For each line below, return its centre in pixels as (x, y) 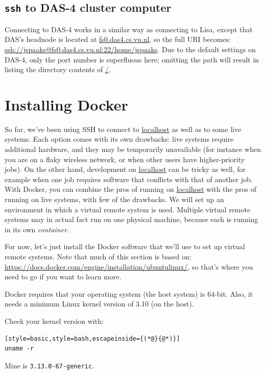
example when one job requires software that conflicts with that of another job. (129, 179)
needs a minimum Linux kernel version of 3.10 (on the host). (99, 304)
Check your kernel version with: (54, 321)
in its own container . (37, 229)
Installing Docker (66, 104)
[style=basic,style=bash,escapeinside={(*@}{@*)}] (92, 338)
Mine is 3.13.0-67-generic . (50, 365)
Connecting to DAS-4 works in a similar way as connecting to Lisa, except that (129, 29)
